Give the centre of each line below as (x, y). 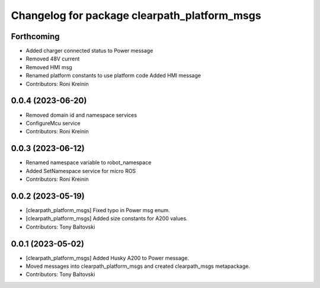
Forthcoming (35, 36)
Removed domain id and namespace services (81, 115)
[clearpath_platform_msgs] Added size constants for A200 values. (107, 219)
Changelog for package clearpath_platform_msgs (136, 15)
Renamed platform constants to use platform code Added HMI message (113, 76)
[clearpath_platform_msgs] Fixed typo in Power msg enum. (98, 210)
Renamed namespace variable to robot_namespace (89, 162)
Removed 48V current (53, 59)
